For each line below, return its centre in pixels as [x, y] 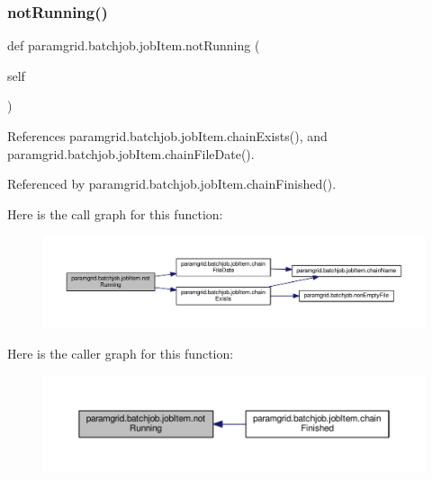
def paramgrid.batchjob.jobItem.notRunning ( [134, 45]
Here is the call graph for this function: [115, 213]
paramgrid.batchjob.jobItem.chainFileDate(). [131, 153]
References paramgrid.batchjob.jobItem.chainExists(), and [167, 136]
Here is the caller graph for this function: [121, 354]
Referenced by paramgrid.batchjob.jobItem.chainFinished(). [172, 184]
